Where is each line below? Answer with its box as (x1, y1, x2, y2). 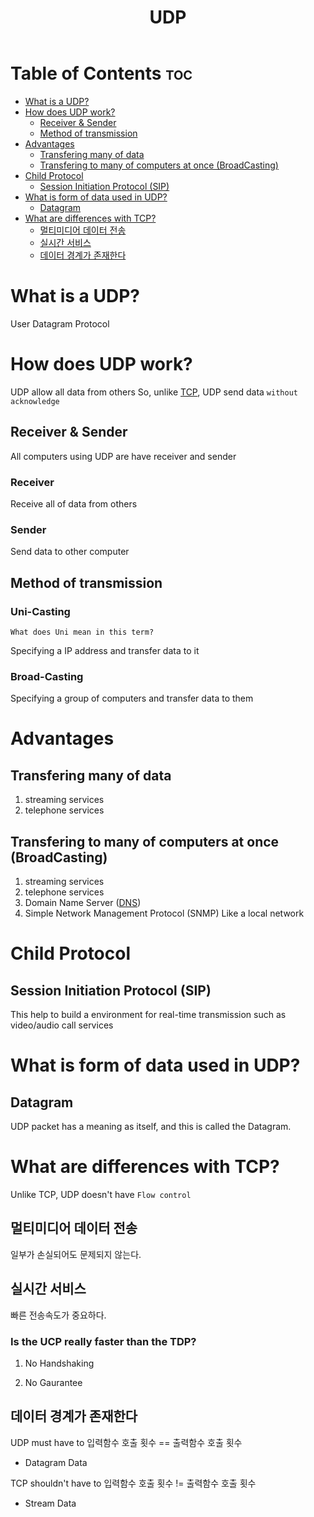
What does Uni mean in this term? (10, 627, 155, 637)
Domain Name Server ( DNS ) (24, 897, 142, 909)
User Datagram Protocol (10, 317, 110, 330)
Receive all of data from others (10, 497, 138, 510)
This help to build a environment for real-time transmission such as (10, 1009, 287, 1021)
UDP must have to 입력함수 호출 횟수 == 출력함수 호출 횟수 (10, 1436, 243, 1448)
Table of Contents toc (10, 62, 193, 85)
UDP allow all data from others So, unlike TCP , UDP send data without (10, 386, 298, 398)
